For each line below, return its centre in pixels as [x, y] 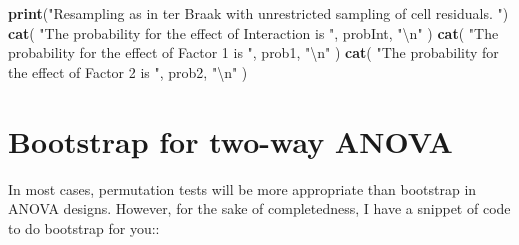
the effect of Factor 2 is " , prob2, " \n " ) [128, 71]
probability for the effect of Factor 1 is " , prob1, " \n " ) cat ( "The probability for [253, 52]
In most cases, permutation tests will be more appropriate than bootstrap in [242, 188]
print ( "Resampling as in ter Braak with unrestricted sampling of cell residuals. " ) [258, 13]
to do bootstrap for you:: [84, 227]
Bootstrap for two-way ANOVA [230, 140]
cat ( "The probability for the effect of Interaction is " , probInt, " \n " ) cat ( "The [253, 32]
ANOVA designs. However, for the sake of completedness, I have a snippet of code [259, 208]
